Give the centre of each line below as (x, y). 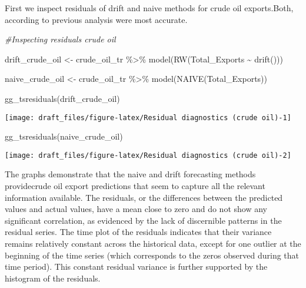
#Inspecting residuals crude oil (60, 39)
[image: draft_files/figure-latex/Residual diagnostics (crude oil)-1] (148, 117)
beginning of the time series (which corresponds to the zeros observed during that (152, 255)
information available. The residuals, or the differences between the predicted (144, 197)
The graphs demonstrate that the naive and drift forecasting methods (130, 174)
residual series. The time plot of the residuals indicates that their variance (138, 232)
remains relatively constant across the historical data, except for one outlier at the (153, 244)
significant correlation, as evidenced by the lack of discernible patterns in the (143, 220)
